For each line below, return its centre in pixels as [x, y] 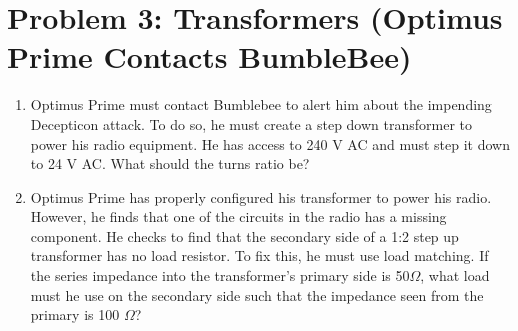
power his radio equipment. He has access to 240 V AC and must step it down [270, 143]
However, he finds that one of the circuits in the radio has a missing [238, 216]
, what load [455, 275]
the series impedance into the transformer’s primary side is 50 [220, 275]
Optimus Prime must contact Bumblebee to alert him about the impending [261, 104]
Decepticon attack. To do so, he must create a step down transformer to [251, 123]
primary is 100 [75, 314]
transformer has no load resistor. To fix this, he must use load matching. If [259, 255]
